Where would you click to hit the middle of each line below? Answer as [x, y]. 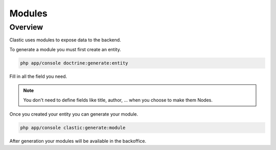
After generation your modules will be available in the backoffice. [78, 141]
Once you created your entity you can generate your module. [74, 114]
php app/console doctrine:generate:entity [74, 63]
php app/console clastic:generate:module [73, 127]
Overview [26, 27]
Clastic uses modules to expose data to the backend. [65, 40]
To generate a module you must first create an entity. [65, 49]
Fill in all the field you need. [38, 76]
